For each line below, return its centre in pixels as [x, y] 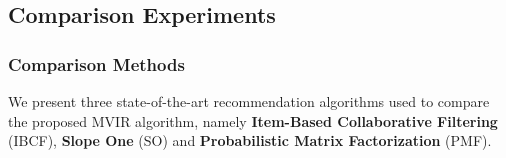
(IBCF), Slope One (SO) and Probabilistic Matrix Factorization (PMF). [250, 140]
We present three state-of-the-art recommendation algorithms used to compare [249, 101]
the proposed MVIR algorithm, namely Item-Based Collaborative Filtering [253, 120]
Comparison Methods [96, 63]
